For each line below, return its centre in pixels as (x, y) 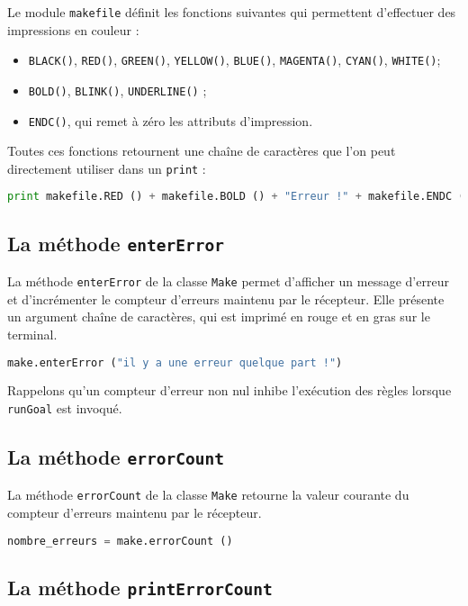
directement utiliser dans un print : (107, 168)
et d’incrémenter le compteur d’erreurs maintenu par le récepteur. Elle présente (226, 298)
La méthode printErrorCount (140, 587)
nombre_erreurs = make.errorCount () (120, 541)
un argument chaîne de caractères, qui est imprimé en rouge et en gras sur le (219, 317)
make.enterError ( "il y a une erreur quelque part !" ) (175, 362)
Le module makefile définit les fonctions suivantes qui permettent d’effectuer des (232, 12)
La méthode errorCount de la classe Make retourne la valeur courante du (208, 495)
